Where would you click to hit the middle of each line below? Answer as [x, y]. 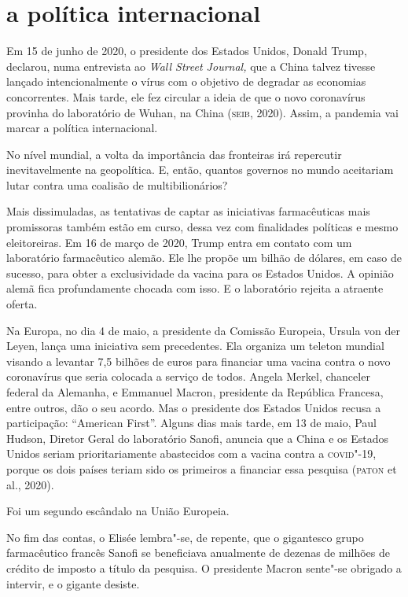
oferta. [22, 304]
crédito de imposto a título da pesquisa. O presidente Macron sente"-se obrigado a [204, 568]
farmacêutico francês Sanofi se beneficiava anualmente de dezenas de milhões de [198, 553]
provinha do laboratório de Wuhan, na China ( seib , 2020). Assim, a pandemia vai [203, 112]
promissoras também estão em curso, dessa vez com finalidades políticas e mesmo [202, 227]
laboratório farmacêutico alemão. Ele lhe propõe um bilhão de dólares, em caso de [204, 258]
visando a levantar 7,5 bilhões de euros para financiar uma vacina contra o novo [198, 361]
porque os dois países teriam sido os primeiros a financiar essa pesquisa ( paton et [202, 468]
